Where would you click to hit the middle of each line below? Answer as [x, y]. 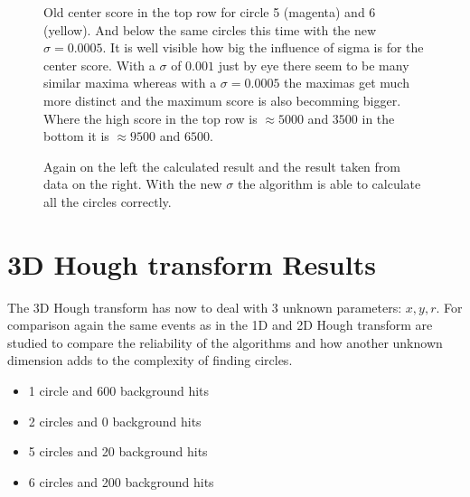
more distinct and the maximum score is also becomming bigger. [222, 100]
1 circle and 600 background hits [119, 391]
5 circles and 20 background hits [118, 451]
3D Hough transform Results [192, 263]
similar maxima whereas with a [130, 83]
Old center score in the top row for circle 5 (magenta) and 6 [210, 12]
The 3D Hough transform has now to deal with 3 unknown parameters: [205, 307]
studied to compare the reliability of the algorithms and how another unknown [225, 342]
